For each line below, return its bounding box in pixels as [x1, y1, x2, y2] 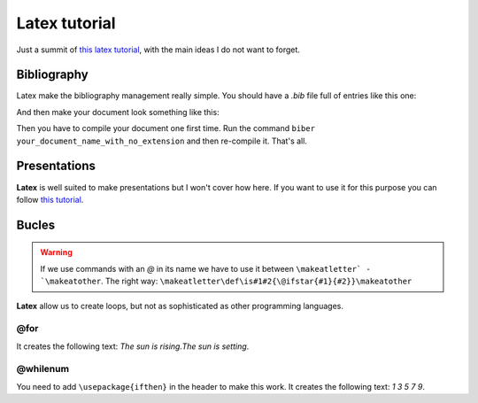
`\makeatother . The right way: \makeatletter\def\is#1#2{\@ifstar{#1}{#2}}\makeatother [40, 275, 412, 287]
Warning [40, 247, 73, 258]
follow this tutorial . [16, 194, 84, 205]
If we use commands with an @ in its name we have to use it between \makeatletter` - [40, 263, 371, 274]
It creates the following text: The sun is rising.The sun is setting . [16, 341, 250, 352]
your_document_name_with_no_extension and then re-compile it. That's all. [16, 136, 307, 146]
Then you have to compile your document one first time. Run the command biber [16, 123, 316, 134]
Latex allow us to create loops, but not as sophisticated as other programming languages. [16, 300, 344, 311]
